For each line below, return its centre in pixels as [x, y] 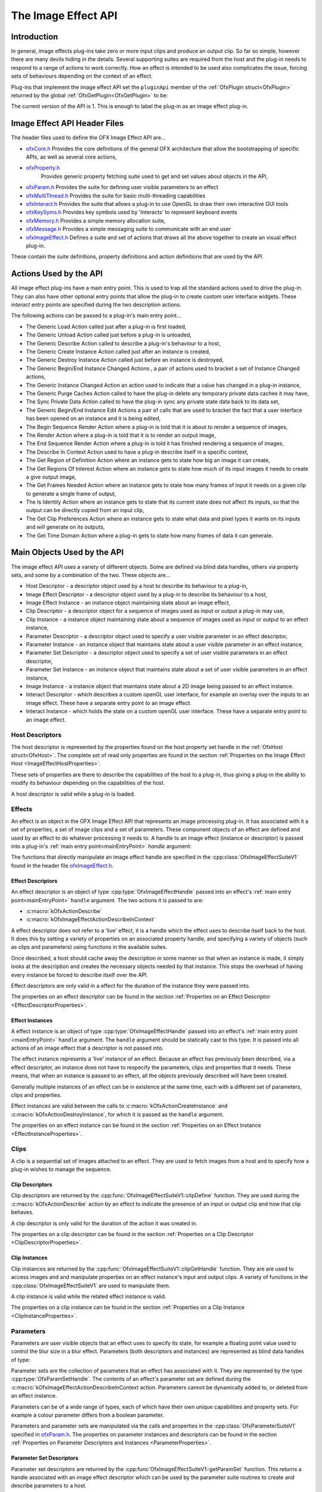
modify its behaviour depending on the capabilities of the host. [88, 783]
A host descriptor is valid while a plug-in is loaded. [73, 794]
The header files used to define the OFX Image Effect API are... [88, 138]
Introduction [35, 37]
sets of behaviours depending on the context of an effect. [82, 76]
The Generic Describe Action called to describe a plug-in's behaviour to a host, [123, 343]
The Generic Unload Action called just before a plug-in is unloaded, [109, 335]
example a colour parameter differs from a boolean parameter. [88, 1415]
